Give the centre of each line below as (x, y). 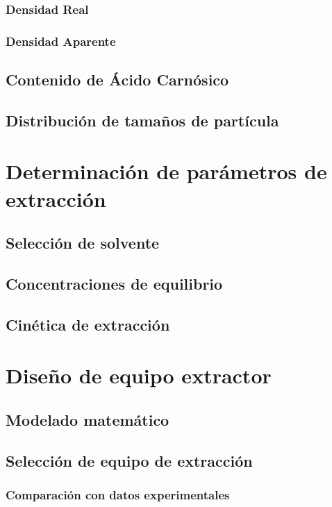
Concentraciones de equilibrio (114, 283)
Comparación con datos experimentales (118, 495)
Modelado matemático (88, 419)
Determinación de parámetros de (166, 171)
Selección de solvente (83, 243)
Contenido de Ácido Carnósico (117, 80)
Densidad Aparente (61, 41)
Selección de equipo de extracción (129, 460)
